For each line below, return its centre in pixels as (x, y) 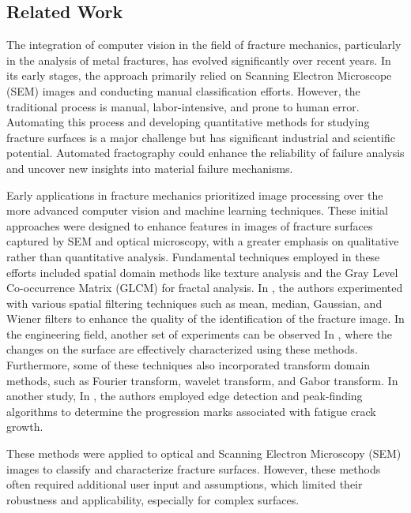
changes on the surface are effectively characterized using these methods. (182, 349)
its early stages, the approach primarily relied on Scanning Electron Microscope (199, 75)
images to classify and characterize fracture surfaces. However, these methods (194, 468)
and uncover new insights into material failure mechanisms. (150, 168)
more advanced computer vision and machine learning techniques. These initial (197, 210)
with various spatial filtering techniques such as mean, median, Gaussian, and (194, 303)
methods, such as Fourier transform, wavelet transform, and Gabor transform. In (202, 380)
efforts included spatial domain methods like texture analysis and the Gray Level (202, 272)
